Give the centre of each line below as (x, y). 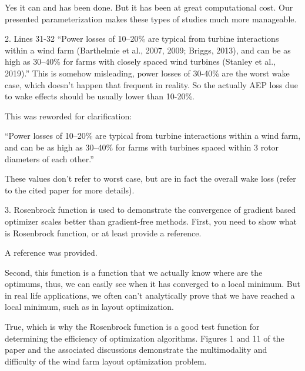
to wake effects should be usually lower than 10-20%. (100, 96)
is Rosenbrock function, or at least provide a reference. (103, 233)
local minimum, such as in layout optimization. (89, 307)
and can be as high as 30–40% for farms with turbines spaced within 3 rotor (142, 147)
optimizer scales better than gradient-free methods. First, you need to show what (151, 221)
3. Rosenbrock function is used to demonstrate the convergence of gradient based (150, 210)
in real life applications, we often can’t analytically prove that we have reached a (150, 295)
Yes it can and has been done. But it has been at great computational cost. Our (149, 7)
